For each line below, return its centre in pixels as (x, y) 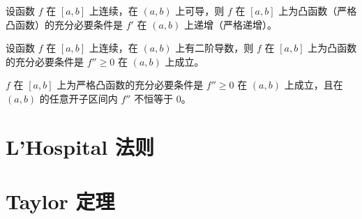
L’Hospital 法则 (80, 146)
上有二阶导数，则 (214, 48)
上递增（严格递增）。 (231, 24)
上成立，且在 (314, 85)
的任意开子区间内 (78, 98)
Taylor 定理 (60, 201)
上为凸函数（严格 (318, 10)
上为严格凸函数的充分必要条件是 (130, 85)
